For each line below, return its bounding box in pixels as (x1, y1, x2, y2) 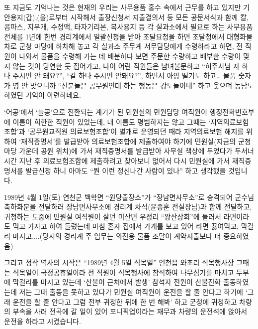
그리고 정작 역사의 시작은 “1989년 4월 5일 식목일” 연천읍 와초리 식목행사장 (4, 257, 234, 268)
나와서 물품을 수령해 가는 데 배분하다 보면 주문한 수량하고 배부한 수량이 (19, 50, 241, 61)
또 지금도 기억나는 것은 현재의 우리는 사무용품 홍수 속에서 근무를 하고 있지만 (4, 2, 241, 12)
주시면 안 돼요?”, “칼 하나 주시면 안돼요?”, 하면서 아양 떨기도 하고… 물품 (12, 70, 236, 81)
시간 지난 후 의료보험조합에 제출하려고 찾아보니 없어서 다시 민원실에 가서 (4, 155, 230, 165)
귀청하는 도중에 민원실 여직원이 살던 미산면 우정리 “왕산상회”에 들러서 (4, 211, 221, 221)
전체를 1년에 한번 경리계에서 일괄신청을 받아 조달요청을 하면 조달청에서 (4, 31, 225, 41)
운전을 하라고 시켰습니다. (4, 316, 81, 326)
